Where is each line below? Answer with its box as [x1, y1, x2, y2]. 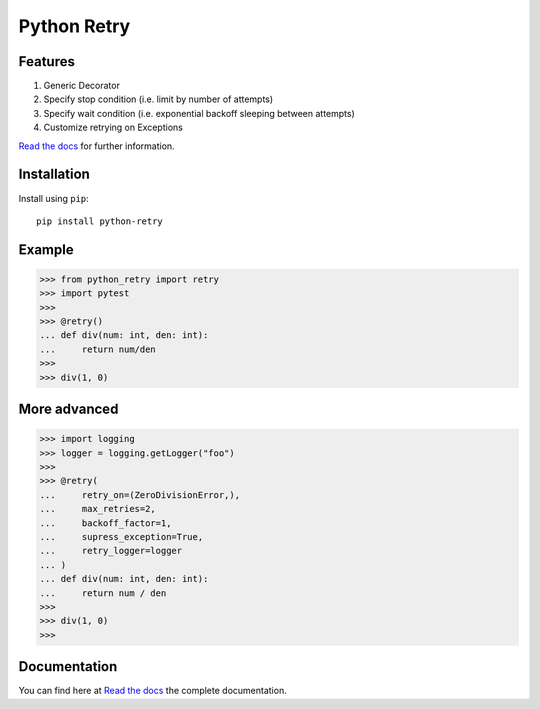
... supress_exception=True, [39, 531, 204, 542]
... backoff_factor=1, [39, 517, 172, 529]
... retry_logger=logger [39, 545, 183, 557]
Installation [18, 166, 90, 183]
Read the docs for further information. [18, 140, 175, 152]
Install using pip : [18, 192, 89, 204]
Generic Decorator [43, 80, 120, 92]
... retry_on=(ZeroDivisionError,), [39, 489, 240, 500]
